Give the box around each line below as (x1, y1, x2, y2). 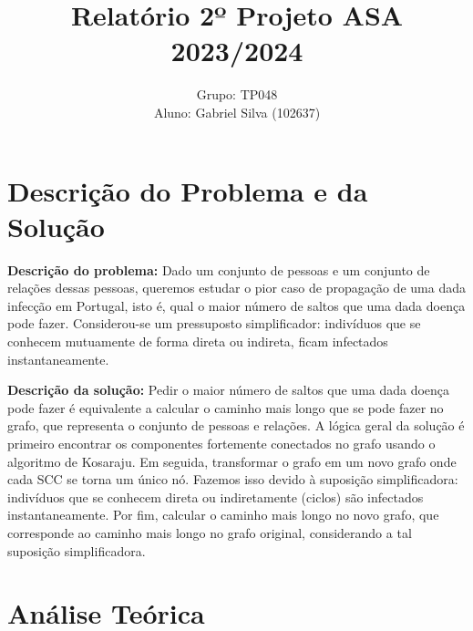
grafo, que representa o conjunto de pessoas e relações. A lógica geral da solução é (7, 416, 465, 435)
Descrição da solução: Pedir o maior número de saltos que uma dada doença (7, 380, 450, 399)
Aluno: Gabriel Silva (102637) (153, 102, 321, 121)
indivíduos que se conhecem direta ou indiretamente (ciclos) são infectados (7, 487, 424, 506)
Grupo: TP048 (196, 85, 278, 104)
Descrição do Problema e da (7, 171, 368, 209)
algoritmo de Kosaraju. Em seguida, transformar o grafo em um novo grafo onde (7, 451, 457, 471)
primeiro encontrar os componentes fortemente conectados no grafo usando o (7, 433, 436, 452)
